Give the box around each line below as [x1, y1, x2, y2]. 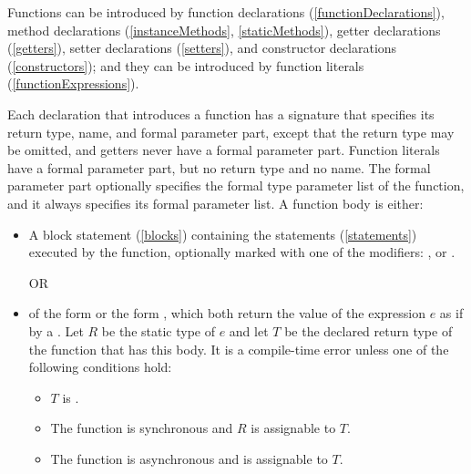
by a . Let [28, 321, 84, 340]
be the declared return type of [284, 321, 453, 340]
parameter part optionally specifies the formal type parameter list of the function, [7, 176, 465, 195]
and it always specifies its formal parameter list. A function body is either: [7, 193, 424, 212]
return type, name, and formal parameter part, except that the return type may [7, 122, 455, 141]
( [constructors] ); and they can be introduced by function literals [7, 56, 364, 75]
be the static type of [101, 321, 215, 340]
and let [229, 321, 269, 340]
